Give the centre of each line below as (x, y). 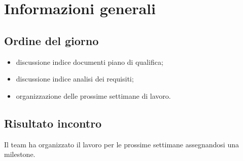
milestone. (20, 154)
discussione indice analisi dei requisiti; (75, 79)
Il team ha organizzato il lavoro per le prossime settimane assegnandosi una (122, 144)
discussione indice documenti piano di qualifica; (90, 62)
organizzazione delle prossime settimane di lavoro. (93, 95)
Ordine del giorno (51, 40)
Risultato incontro (53, 123)
